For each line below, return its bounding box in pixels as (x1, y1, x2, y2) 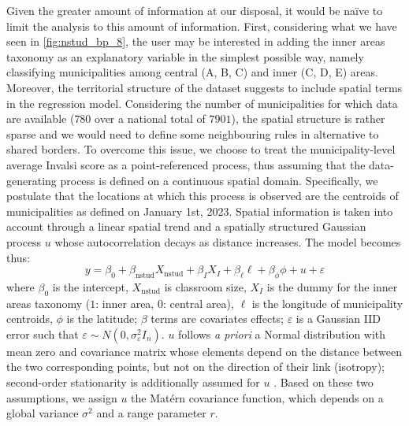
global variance (6, 405, 79, 421)
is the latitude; (66, 310, 138, 327)
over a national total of (95, 110, 206, 127)
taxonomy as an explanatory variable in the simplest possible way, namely (6, 48, 364, 65)
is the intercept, (52, 278, 128, 294)
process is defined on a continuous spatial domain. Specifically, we (60, 172, 378, 188)
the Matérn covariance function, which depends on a (131, 389, 384, 406)
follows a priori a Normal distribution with (178, 325, 386, 342)
